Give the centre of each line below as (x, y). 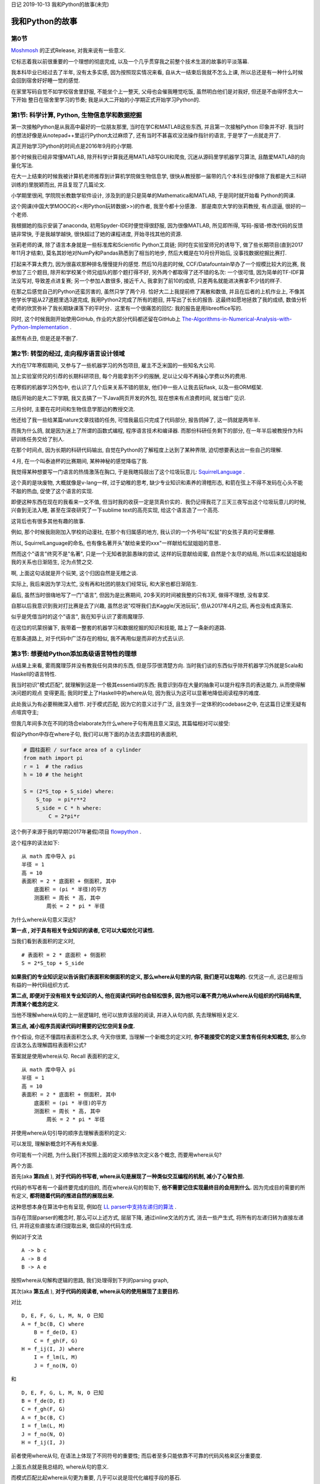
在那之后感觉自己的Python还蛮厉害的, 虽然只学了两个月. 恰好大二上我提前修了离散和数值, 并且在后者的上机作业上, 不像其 (158, 291)
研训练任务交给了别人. (38, 439)
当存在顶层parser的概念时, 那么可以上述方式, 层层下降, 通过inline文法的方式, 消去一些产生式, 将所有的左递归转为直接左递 (157, 1217)
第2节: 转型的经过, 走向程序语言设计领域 (68, 353)
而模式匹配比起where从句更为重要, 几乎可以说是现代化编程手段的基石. (96, 1477)
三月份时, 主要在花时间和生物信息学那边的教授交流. (73, 409)
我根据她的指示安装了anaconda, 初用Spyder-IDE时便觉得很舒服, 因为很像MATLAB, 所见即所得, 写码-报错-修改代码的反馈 (157, 226)
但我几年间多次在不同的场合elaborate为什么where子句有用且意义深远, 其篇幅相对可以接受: (121, 723)
